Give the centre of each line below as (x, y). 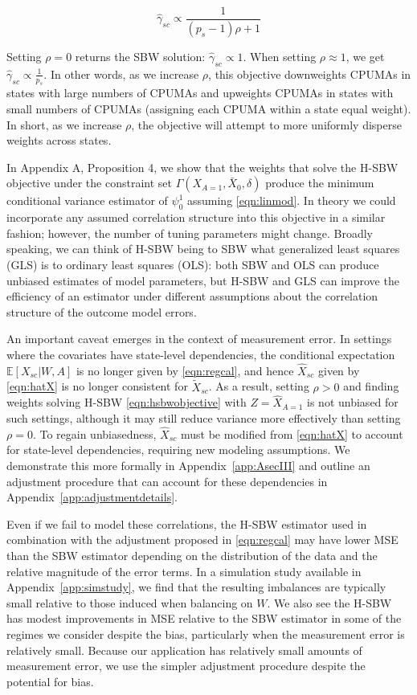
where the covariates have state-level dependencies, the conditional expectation (201, 354)
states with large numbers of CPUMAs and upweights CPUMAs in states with (200, 93)
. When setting (280, 56)
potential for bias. (50, 681)
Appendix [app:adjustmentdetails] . (92, 497)
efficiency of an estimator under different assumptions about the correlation (192, 296)
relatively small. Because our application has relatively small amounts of (184, 650)
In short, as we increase (64, 124)
